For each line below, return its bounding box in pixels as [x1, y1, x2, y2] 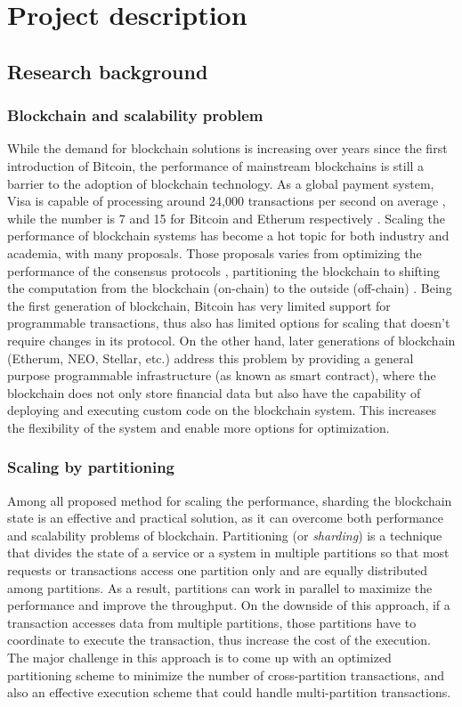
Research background [7, 57, 208, 85]
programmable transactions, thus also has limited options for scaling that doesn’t [7, 313, 450, 332]
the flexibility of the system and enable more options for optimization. [7, 418, 390, 436]
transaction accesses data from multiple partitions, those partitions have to [7, 613, 417, 631]
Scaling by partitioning [7, 456, 175, 478]
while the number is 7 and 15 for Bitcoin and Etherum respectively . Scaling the [7, 208, 445, 227]
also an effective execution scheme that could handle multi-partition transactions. [7, 683, 451, 702]
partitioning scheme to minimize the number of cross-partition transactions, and [7, 665, 444, 684]
